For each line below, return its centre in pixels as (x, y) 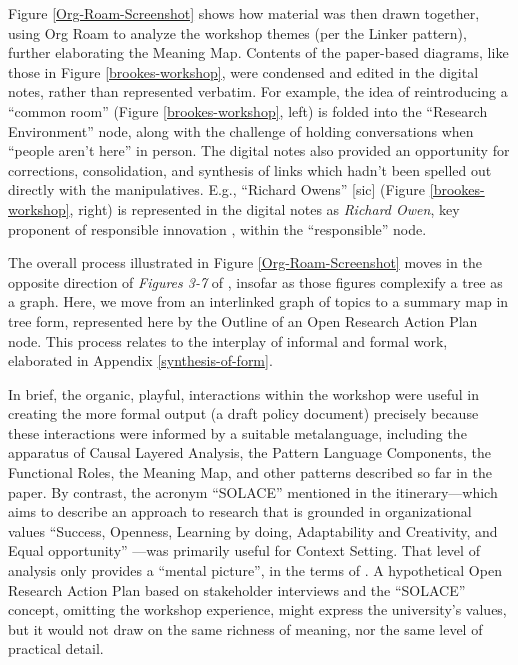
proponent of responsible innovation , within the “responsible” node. (217, 228)
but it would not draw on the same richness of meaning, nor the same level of (245, 628)
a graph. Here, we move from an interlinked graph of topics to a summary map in (258, 301)
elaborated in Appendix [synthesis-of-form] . (140, 360)
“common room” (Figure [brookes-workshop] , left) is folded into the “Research (248, 110)
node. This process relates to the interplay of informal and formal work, (228, 340)
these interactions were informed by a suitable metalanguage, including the (237, 432)
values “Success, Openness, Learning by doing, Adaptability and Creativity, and (253, 530)
